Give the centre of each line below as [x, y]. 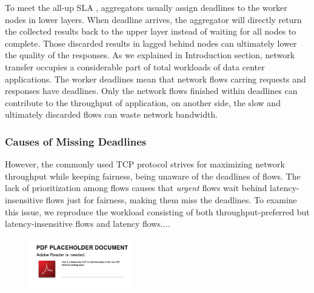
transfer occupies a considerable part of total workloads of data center [135, 66]
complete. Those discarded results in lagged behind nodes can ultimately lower [151, 43]
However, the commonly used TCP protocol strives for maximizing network [145, 164]
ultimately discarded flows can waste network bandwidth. [112, 114]
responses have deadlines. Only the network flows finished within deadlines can [151, 91]
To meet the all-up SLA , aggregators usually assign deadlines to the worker [146, 7]
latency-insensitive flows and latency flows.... [88, 224]
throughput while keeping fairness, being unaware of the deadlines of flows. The [153, 176]
